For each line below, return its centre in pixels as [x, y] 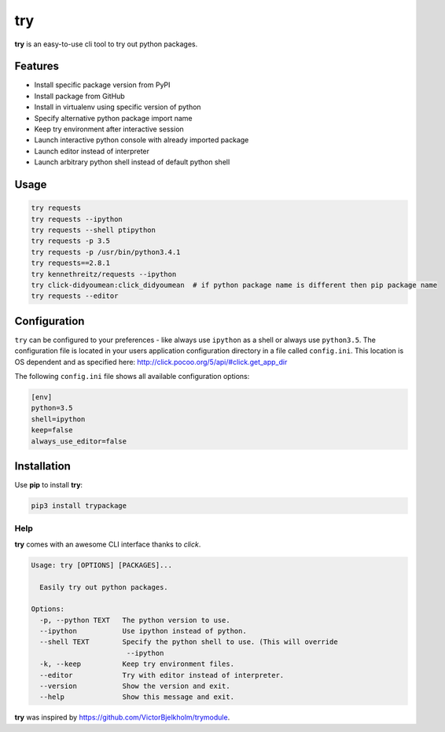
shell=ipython [58, 419]
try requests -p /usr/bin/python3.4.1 [106, 252]
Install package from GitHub [79, 96]
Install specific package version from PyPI [102, 85]
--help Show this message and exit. [137, 697]
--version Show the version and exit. [135, 686]
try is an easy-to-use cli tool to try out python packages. [106, 44]
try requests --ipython [77, 219]
